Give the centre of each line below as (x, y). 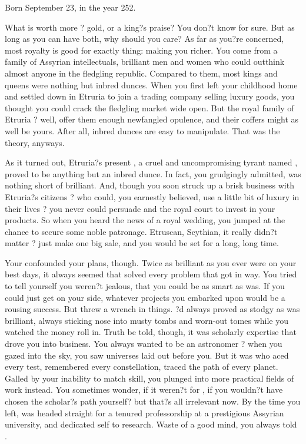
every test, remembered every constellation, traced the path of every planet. (142, 367)
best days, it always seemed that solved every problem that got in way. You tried (151, 274)
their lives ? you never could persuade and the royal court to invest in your (140, 208)
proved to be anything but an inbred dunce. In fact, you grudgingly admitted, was (153, 173)
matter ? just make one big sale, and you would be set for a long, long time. (142, 243)
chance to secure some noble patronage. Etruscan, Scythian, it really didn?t (141, 231)
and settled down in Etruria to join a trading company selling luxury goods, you (150, 96)
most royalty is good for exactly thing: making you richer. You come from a (141, 50)
